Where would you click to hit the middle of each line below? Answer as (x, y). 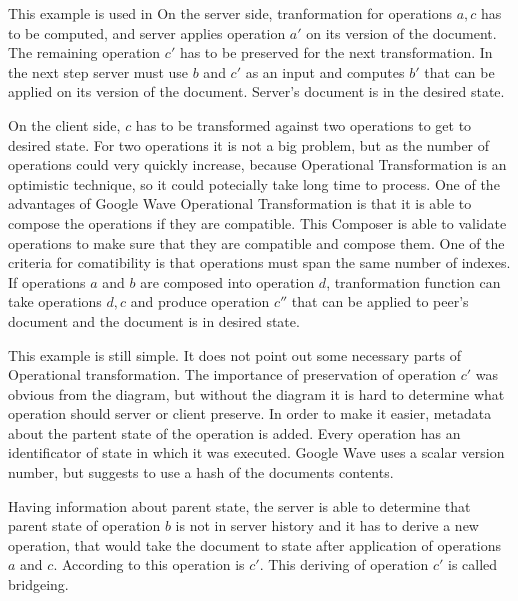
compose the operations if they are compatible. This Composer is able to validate (257, 222)
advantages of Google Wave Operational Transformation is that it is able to (240, 203)
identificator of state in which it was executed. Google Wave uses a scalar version (256, 452)
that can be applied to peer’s (380, 301)
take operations (55, 301)
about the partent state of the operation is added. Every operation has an (234, 432)
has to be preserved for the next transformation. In (336, 52)
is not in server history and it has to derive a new (327, 525)
